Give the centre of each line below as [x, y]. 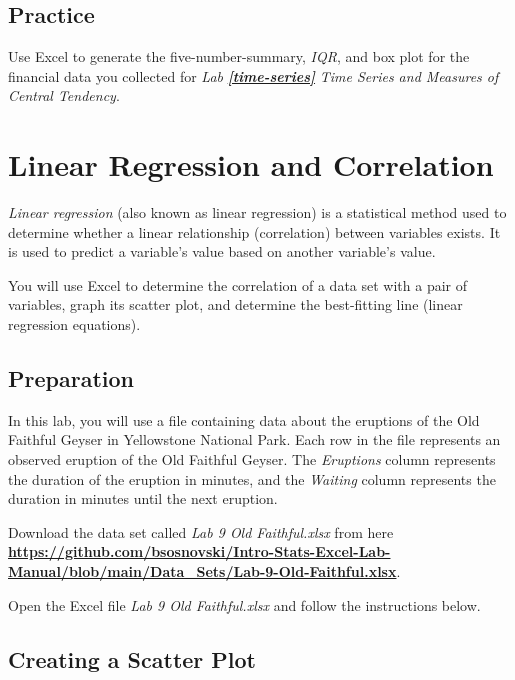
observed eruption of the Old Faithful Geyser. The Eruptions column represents [252, 459]
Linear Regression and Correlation [251, 164]
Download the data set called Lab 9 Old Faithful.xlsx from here [201, 531]
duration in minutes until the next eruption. [143, 498]
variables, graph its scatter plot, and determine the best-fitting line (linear [235, 304]
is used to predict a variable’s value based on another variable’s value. [222, 251]
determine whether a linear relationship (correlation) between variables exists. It [254, 231]
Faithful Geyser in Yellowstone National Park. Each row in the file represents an [254, 439]
